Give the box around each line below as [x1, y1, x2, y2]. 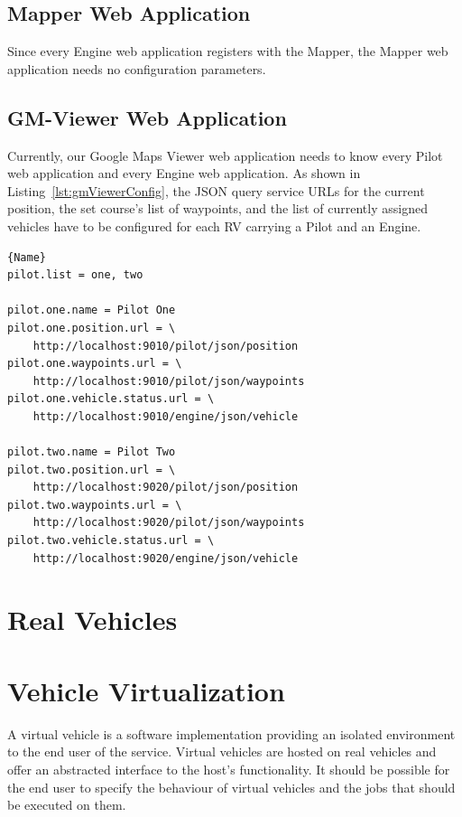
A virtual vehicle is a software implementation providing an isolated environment [7, 724, 456, 743]
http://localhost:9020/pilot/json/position [32, 481, 299, 494]
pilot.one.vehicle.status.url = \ [7, 392, 215, 406]
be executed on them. [7, 795, 126, 814]
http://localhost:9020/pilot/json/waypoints [32, 516, 305, 530]
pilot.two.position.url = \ [7, 463, 176, 476]
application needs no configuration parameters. [7, 59, 266, 78]
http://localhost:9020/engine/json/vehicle [32, 551, 299, 565]
